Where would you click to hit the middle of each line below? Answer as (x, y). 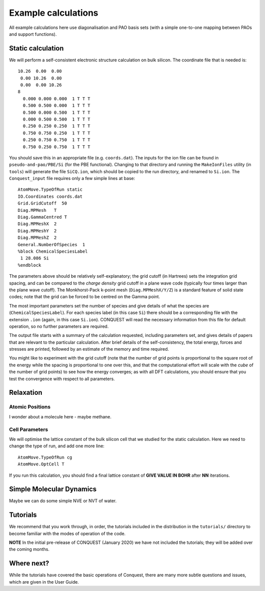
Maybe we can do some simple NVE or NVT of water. (63, 501)
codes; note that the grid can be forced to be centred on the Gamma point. (85, 297)
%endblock (29, 265)
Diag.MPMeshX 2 (37, 224)
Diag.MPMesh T (37, 210)
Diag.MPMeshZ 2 (37, 238)
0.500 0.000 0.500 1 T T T (57, 112)
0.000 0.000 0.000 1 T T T (57, 99)
